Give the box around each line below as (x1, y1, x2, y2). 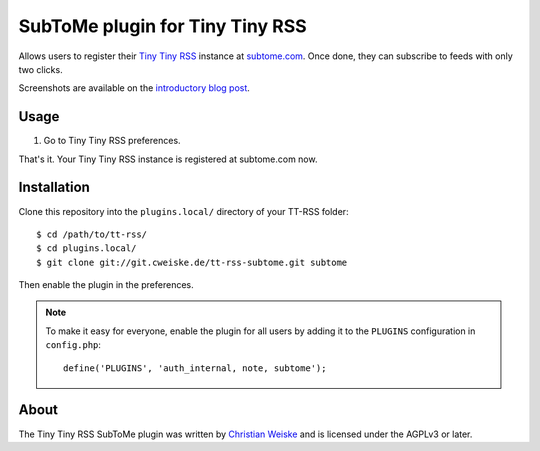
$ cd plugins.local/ (36, 243, 137, 254)
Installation (18, 179, 90, 196)
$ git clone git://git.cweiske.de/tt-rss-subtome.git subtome (36, 256, 348, 268)
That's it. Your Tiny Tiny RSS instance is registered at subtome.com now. (18, 153, 318, 165)
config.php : (45, 339, 102, 351)
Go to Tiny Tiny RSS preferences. (43, 135, 181, 147)
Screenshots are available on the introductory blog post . (18, 82, 250, 94)
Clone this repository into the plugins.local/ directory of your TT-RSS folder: (18, 205, 349, 217)
